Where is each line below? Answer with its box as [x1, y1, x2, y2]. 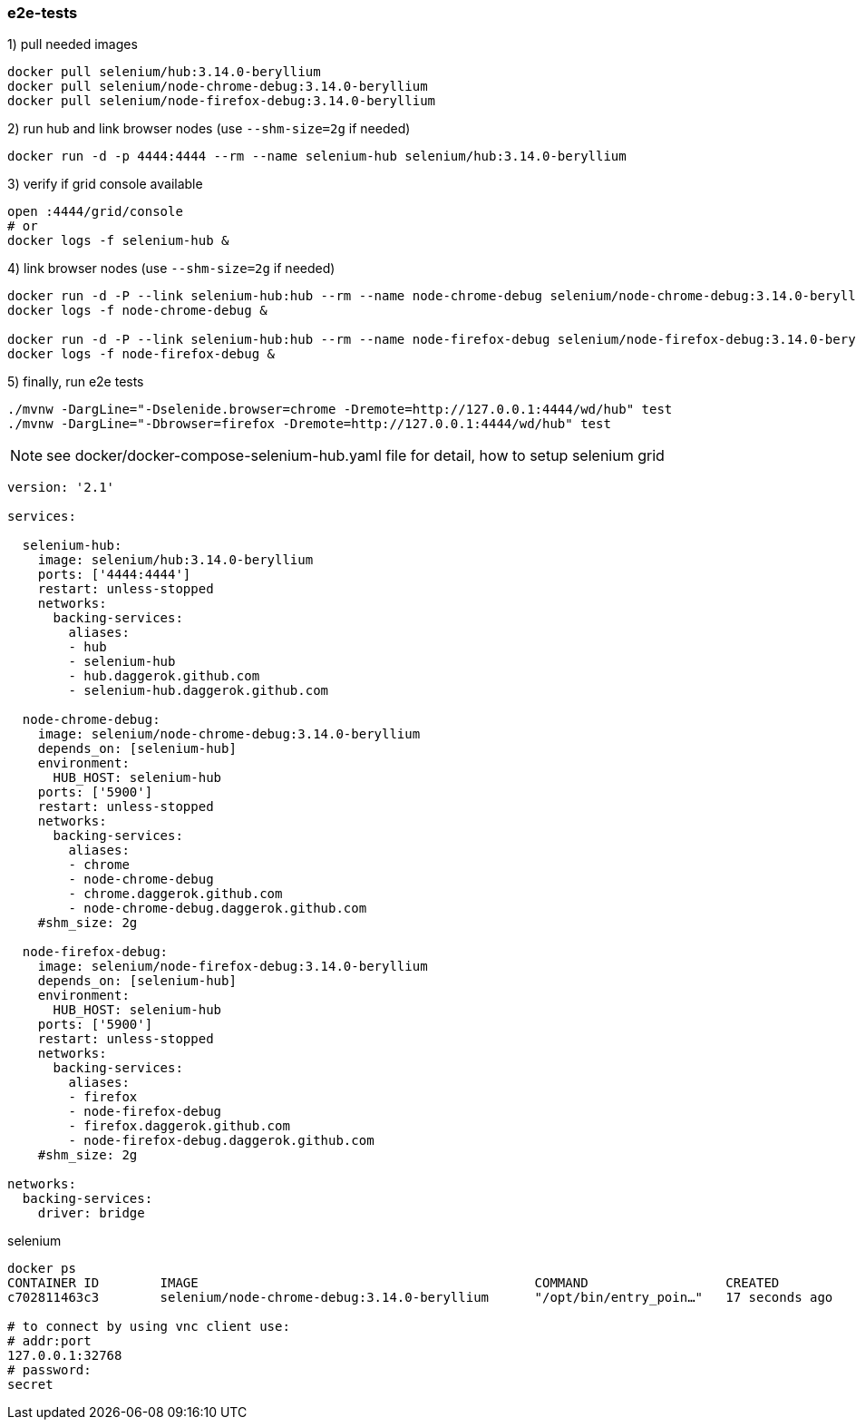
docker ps [7, 1261, 76, 1276]
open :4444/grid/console [7, 204, 183, 220]
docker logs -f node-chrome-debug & [7, 303, 267, 318]
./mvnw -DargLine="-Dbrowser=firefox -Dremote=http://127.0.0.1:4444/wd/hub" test [7, 416, 611, 432]
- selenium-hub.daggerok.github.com [68, 683, 329, 699]
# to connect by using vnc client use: [7, 1319, 290, 1334]
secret [7, 1377, 53, 1393]
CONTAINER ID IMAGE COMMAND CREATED [7, 1276, 780, 1291]
